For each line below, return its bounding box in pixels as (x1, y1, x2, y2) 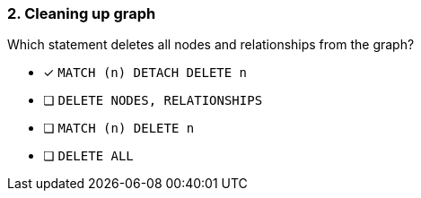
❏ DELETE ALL (43, 148, 134, 164)
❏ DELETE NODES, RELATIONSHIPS (43, 92, 263, 108)
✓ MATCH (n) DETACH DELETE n (43, 65, 248, 81)
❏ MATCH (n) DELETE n (43, 120, 195, 136)
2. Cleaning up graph (7, 4, 156, 22)
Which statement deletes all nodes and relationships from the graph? (7, 37, 415, 53)
